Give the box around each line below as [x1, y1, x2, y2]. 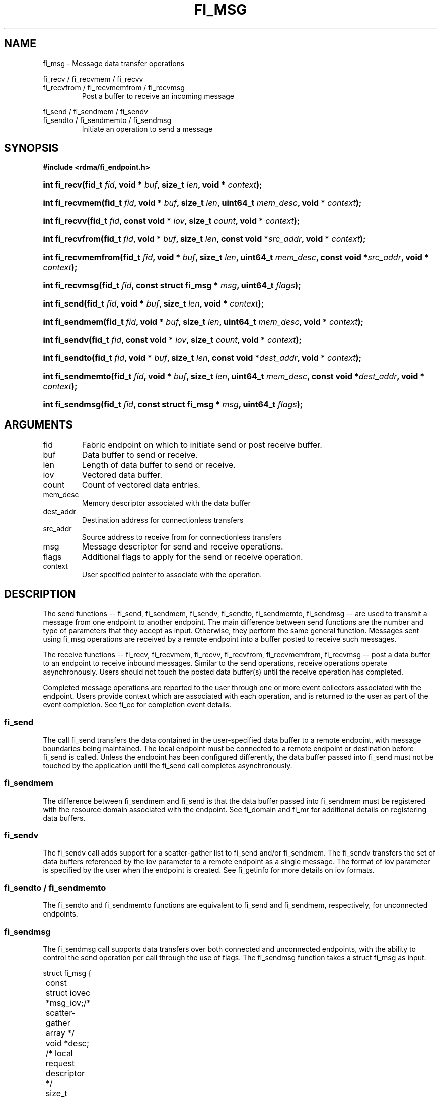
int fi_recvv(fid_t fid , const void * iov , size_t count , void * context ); [43, 216, 300, 226]
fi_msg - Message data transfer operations [43, 58, 185, 68]
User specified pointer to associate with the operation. [82, 570, 262, 579]
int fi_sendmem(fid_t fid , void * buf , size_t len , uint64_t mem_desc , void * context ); [43, 317, 363, 327]
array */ [45, 1027, 75, 1038]
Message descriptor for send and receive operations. [82, 541, 283, 552]
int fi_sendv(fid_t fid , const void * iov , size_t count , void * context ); [43, 335, 302, 345]
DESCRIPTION [4, 587, 76, 600]
